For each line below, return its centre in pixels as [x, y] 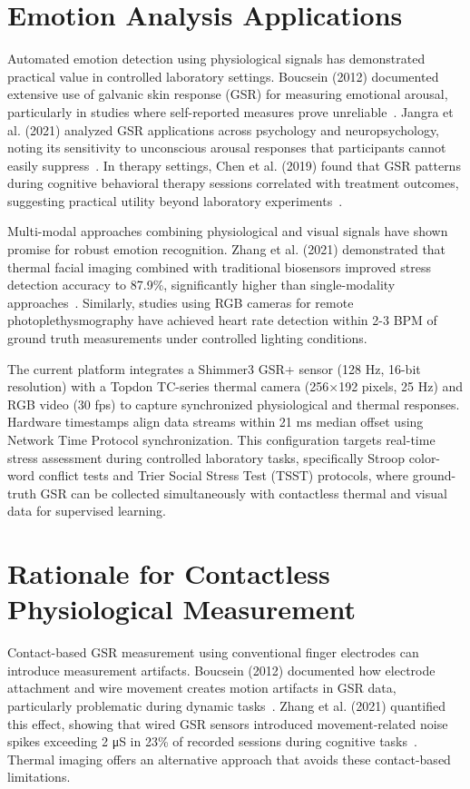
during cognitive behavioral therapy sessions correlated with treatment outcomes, [233, 183]
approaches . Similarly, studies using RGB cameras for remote [181, 302]
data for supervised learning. [87, 511]
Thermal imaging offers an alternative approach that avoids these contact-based [229, 759]
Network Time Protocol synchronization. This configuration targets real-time [221, 439]
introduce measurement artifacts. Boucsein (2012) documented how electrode [221, 670]
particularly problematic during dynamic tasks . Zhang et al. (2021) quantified [226, 706]
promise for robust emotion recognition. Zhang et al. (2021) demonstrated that [227, 249]
